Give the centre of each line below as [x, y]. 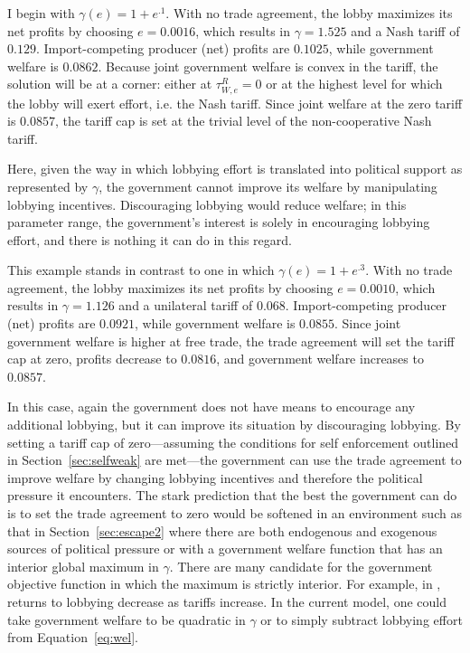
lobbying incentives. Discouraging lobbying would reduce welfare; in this [207, 204]
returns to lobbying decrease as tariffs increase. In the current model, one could [227, 601]
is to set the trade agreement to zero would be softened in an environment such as [235, 513]
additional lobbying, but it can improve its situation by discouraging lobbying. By [234, 425]
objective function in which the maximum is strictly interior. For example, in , [224, 584]
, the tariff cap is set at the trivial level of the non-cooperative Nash [243, 121]
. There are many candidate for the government [301, 566]
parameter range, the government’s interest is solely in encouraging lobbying [219, 222]
